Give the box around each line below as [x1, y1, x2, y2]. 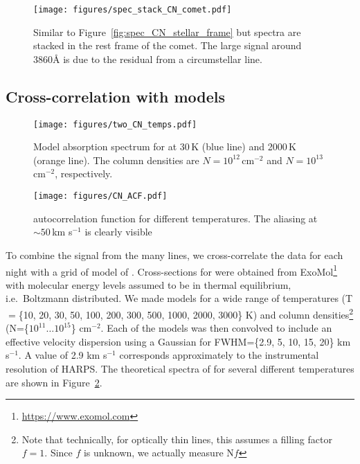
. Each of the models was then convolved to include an [100, 321, 332, 335]
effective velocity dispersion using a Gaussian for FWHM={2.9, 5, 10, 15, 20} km [6, 334, 351, 348]
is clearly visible [84, 224, 152, 239]
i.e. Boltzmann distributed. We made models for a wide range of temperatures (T [6, 291, 353, 305]
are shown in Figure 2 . [6, 375, 102, 389]
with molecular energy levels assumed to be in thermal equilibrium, [6, 277, 291, 292]
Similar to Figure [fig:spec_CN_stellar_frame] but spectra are [33, 24, 301, 39]
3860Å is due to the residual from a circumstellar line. [33, 51, 262, 66]
